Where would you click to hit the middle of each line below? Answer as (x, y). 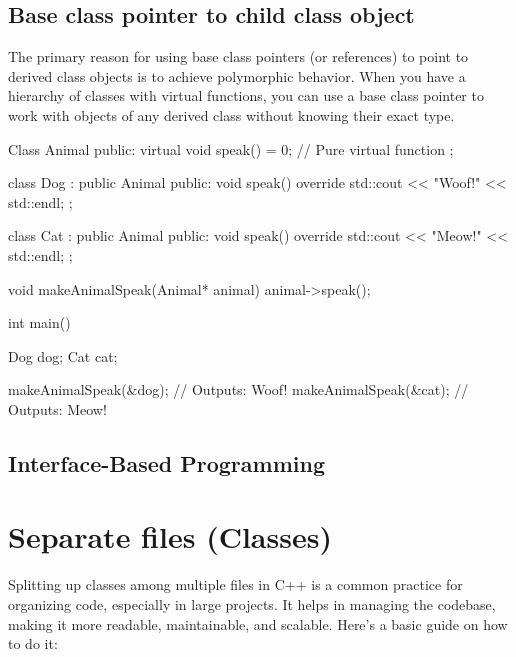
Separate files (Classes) (170, 536)
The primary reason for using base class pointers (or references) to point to (238, 56)
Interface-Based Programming (166, 462)
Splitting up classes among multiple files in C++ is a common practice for (235, 584)
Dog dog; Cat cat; (63, 355)
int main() (39, 322)
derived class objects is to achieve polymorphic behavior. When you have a (237, 75)
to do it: (33, 643)
